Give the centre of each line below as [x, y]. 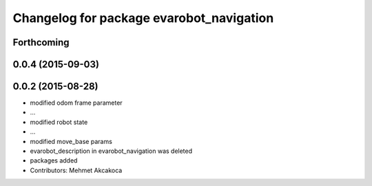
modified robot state [59, 122]
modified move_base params [71, 141]
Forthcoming [41, 42]
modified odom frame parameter [76, 103]
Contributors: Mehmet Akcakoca [76, 170]
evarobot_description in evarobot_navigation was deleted [111, 151]
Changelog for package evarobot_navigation [143, 18]
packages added [54, 161]
